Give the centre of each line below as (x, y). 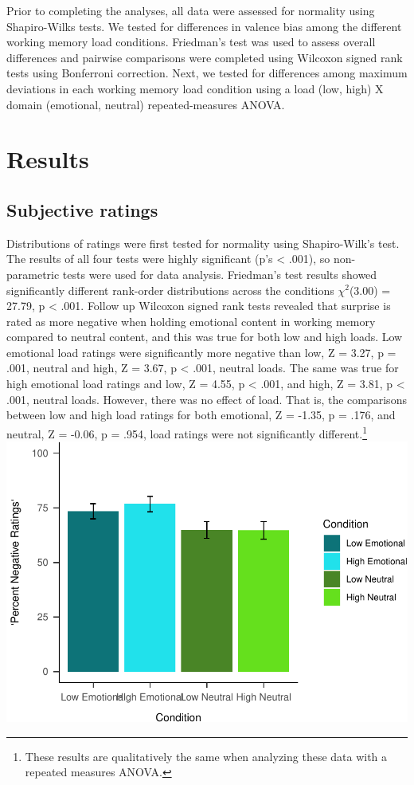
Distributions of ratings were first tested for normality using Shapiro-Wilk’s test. (203, 243)
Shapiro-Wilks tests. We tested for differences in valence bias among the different (204, 26)
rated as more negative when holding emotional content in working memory (191, 321)
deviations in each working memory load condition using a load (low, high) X (195, 88)
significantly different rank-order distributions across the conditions (170, 290)
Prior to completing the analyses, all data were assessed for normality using (191, 10)
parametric (33, 274)
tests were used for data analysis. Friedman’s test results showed (220, 274)
